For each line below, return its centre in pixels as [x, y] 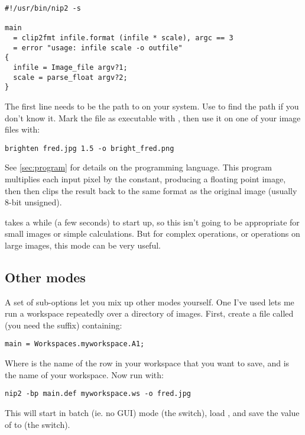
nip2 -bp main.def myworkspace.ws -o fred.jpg [98, 394]
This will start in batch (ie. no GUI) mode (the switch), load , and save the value [152, 412]
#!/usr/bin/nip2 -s [43, 8]
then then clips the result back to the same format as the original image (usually [151, 190]
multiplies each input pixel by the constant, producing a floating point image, [145, 178]
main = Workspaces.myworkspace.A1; [75, 344]
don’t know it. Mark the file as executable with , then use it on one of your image [153, 117]
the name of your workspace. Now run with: [84, 374]
